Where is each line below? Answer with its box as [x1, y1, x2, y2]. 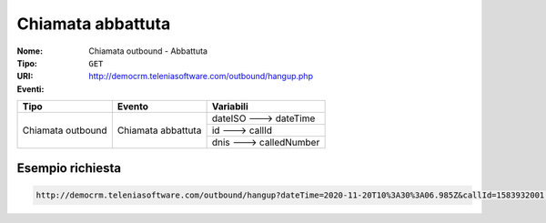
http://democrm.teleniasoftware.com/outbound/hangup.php [88, 71, 314, 82]
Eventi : [16, 83, 45, 95]
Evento [116, 100, 149, 113]
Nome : [16, 46, 44, 56]
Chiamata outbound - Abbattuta [88, 46, 208, 56]
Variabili [211, 100, 249, 113]
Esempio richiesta [16, 160, 122, 176]
